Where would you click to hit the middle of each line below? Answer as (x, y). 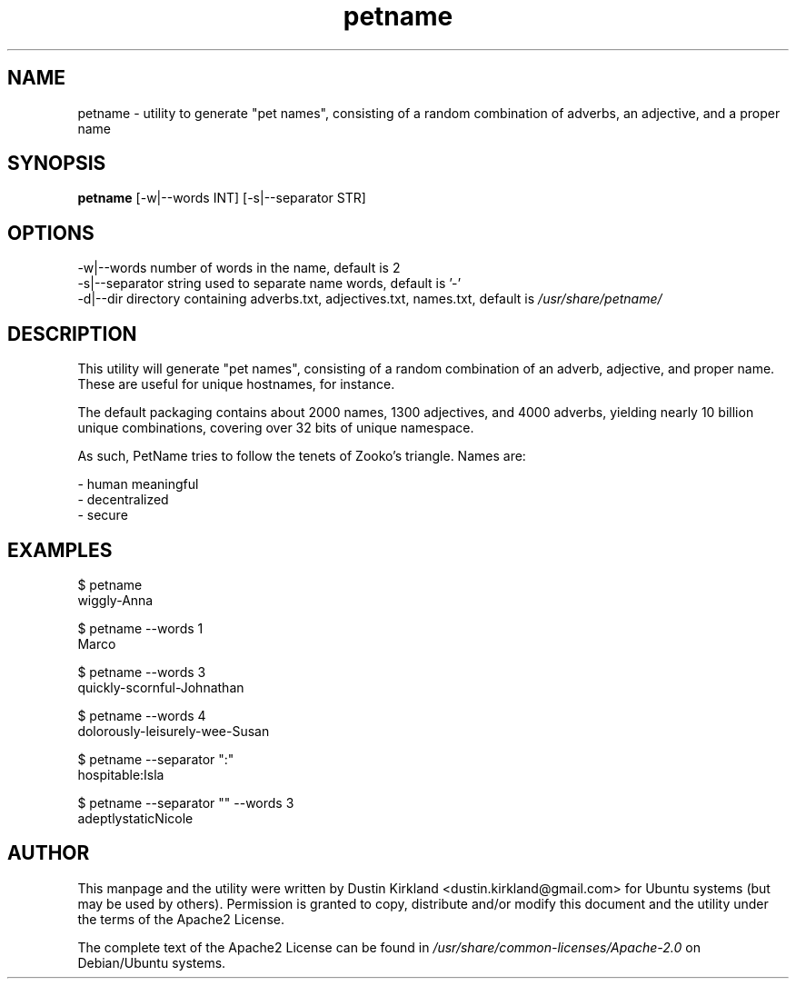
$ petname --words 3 (142, 672)
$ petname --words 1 (140, 628)
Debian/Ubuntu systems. (152, 962)
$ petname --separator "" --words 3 (186, 802)
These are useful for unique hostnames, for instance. (236, 384)
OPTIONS (51, 233)
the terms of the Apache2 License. (181, 919)
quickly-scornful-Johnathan (161, 687)
